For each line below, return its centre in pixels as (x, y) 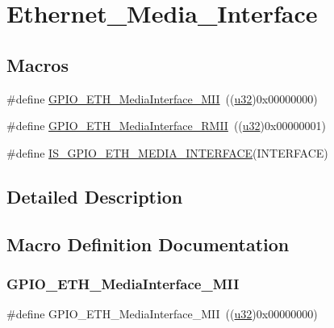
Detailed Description (95, 196)
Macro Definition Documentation (148, 244)
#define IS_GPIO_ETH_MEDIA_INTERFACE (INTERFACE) (167, 152)
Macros (38, 64)
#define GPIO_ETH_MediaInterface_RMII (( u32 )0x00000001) (166, 126)
